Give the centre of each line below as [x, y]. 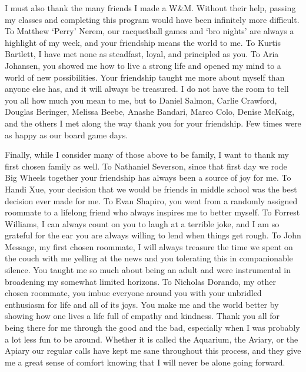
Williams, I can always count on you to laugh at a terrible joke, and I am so [142, 223]
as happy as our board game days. [66, 134]
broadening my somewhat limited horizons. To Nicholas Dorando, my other [141, 281]
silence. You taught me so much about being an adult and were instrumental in [148, 270]
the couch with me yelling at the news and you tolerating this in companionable [149, 258]
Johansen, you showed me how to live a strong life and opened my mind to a [143, 65]
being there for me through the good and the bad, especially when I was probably [152, 328]
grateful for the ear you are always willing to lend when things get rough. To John [153, 235]
